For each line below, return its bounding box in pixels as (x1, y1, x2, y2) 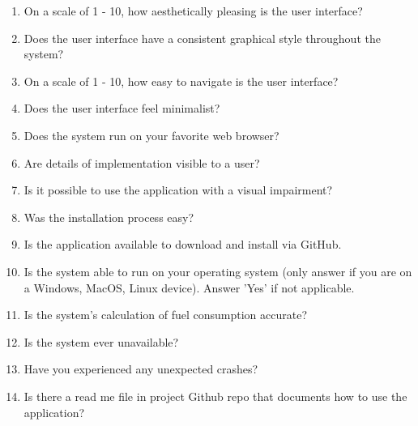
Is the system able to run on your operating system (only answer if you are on (23, 262, 412, 279)
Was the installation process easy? (23, 208, 194, 225)
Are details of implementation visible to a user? (23, 154, 260, 171)
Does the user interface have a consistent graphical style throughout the (23, 29, 381, 46)
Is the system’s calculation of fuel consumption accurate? (23, 306, 308, 323)
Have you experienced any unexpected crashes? (23, 360, 258, 377)
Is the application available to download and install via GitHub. (23, 236, 342, 253)
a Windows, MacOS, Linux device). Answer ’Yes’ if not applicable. (23, 279, 355, 296)
